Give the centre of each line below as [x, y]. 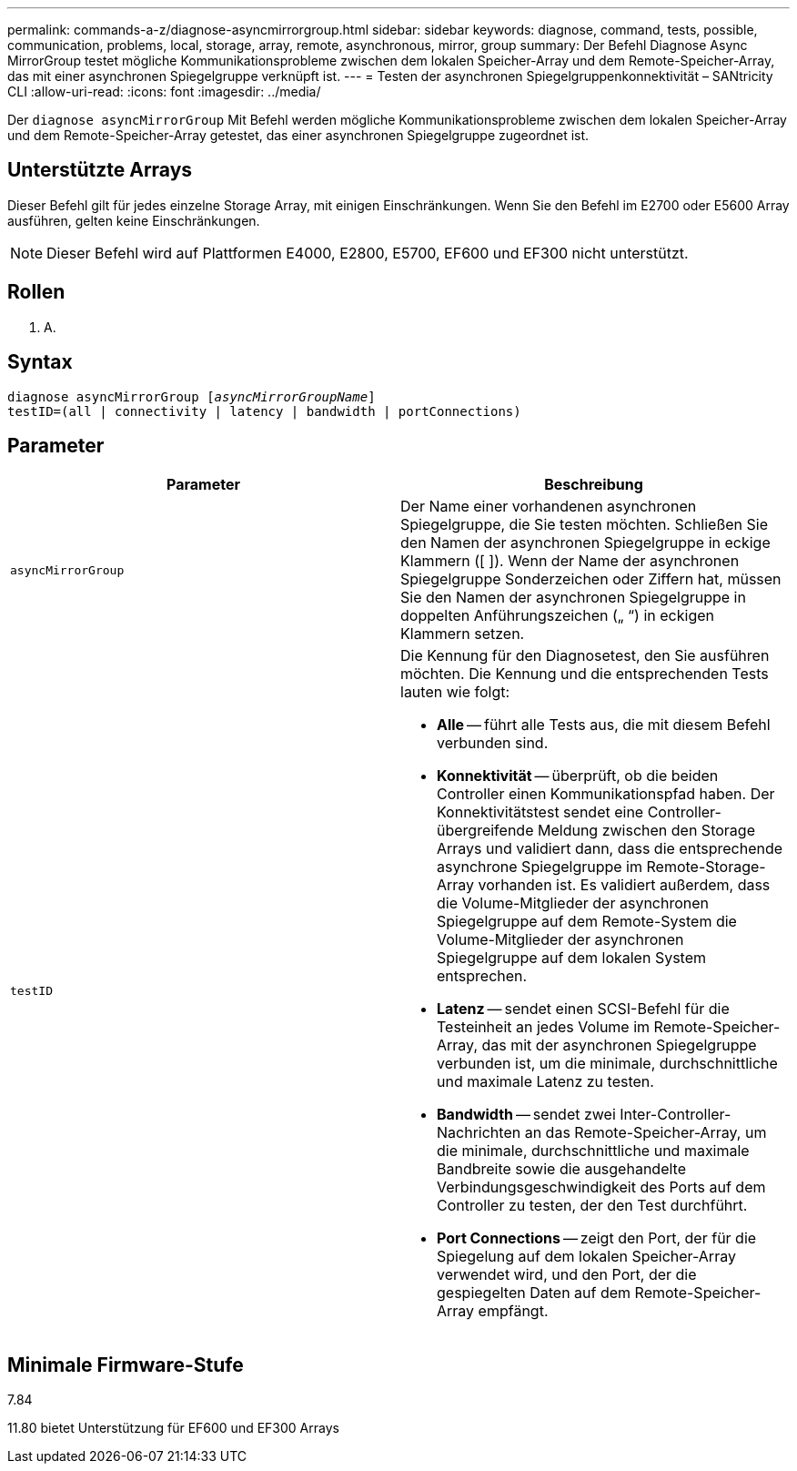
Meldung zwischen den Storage [646, 831]
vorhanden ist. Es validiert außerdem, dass [624, 885]
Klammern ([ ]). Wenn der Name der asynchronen [570, 561]
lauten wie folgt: [455, 692]
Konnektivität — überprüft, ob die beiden [578, 776]
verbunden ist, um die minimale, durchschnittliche [607, 1064]
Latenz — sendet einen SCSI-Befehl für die [583, 1009]
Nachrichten [479, 1133]
